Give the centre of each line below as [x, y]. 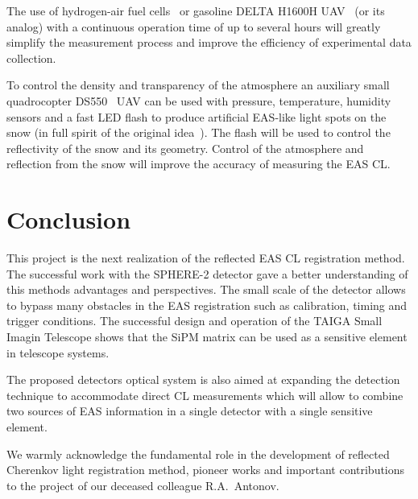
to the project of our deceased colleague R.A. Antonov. [143, 485]
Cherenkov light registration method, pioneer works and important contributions [206, 470]
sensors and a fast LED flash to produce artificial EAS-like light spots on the [197, 116]
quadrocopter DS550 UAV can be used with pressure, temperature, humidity [199, 100]
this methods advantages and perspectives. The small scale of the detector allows [206, 289]
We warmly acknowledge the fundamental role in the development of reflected [198, 454]
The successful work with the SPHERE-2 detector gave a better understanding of [207, 273]
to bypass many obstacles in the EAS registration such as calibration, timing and [207, 305]
